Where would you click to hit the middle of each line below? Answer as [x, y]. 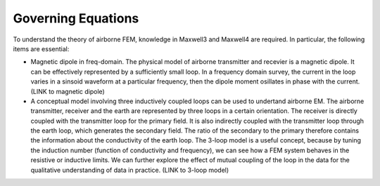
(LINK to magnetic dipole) [68, 91]
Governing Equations [76, 18]
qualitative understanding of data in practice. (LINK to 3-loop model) [130, 170]
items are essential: [41, 48]
